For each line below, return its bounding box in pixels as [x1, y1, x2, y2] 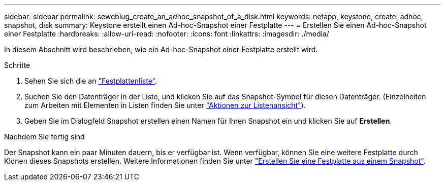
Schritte [4, 61, 30, 69]
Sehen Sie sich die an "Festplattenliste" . [24, 77, 157, 85]
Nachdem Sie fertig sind [4, 132, 85, 141]
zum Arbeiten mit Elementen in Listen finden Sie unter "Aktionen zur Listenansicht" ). [24, 101, 306, 109]
